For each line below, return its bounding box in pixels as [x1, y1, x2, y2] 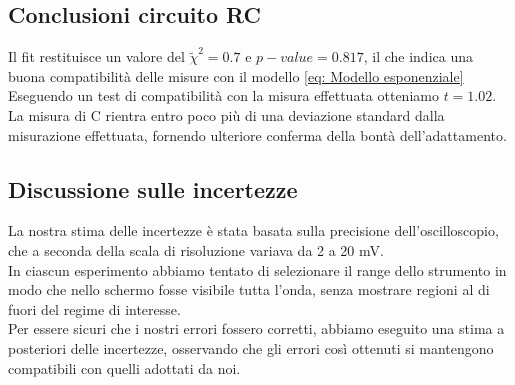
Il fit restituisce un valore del [8, 46, 185, 67]
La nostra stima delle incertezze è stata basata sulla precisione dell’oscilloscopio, [8, 220, 499, 241]
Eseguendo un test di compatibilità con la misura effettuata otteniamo [8, 85, 439, 106]
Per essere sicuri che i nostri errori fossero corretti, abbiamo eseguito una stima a [8, 318, 505, 339]
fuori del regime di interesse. [8, 298, 181, 319]
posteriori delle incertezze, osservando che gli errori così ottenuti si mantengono [8, 337, 494, 358]
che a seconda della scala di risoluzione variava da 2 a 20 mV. [8, 239, 384, 260]
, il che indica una [363, 46, 473, 67]
